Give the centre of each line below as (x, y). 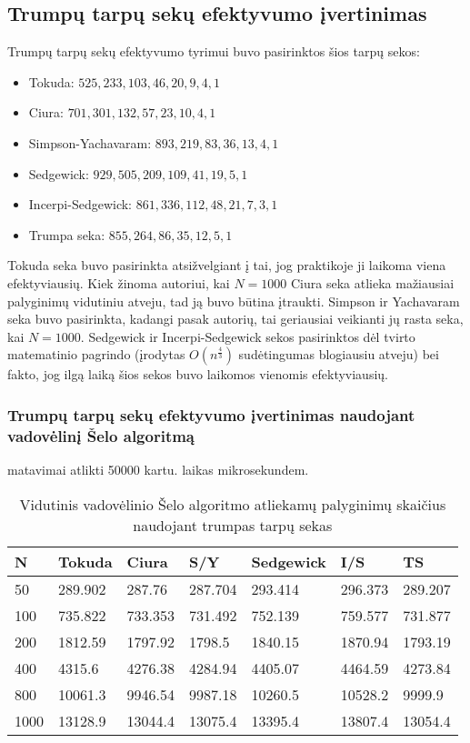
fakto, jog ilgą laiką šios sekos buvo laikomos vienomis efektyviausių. (198, 374)
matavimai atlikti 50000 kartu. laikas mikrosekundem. (158, 470)
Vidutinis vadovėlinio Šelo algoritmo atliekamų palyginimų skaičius (233, 504)
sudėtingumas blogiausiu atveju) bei (339, 354)
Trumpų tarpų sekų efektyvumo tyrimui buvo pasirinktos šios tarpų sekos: (214, 51)
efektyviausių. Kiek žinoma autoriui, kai (119, 282)
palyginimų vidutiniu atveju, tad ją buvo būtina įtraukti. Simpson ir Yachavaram (234, 301)
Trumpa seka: (67, 234)
